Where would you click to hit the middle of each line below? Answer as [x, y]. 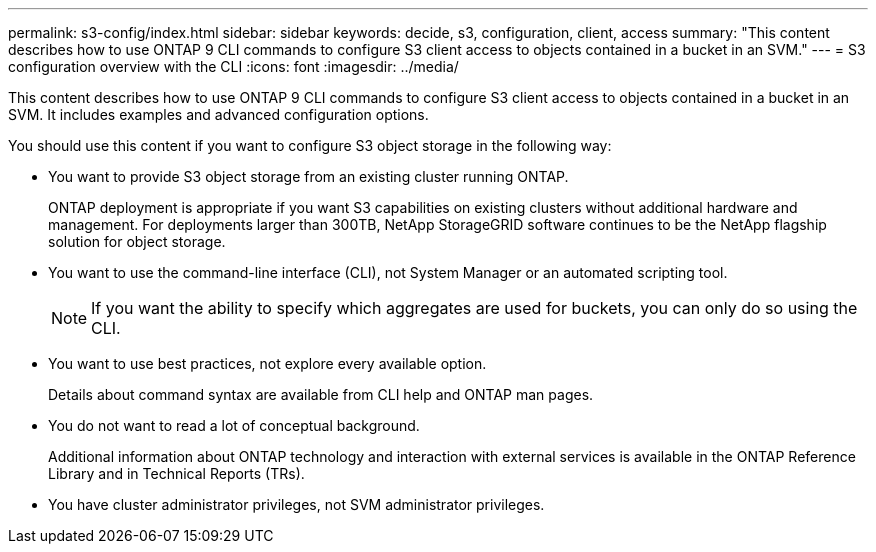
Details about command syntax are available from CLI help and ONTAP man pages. [321, 394]
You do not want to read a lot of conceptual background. [234, 425]
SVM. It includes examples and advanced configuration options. [218, 114]
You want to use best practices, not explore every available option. [267, 363]
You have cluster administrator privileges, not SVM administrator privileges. [296, 504]
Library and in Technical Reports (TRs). [176, 473]
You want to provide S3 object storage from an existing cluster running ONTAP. [308, 176]
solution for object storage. [137, 241]
